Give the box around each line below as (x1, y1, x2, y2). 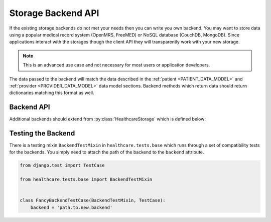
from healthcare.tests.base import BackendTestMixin (20, 176, 153, 182)
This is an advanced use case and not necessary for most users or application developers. (23, 62, 210, 68)
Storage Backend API (9, 7, 99, 18)
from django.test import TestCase (20, 162, 105, 168)
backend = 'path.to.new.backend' (30, 204, 113, 210)
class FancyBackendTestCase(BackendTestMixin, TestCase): (20, 197, 166, 203)
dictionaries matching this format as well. (9, 90, 95, 96)
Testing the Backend (9, 129, 75, 137)
